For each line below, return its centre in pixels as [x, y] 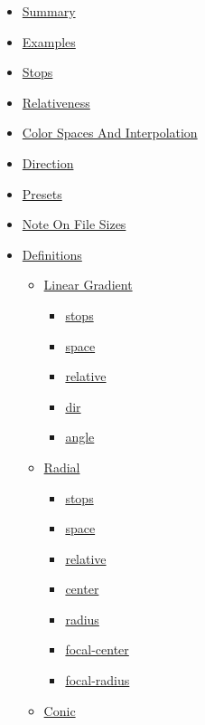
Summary [49, 11]
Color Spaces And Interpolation [110, 133]
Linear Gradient [88, 285]
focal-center [97, 649]
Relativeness [56, 102]
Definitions [52, 254]
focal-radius [98, 680]
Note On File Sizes [74, 224]
